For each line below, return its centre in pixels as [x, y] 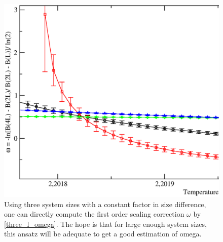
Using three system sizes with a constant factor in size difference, [105, 204]
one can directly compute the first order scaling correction [94, 214]
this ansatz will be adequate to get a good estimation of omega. [103, 234]
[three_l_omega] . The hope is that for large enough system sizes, [105, 224]
